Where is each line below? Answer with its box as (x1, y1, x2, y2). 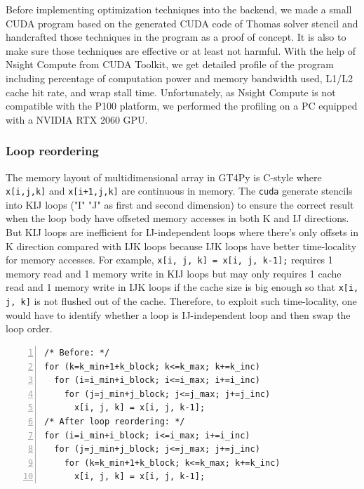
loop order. (6, 321, 53, 336)
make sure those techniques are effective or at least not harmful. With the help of (6, 43, 356, 58)
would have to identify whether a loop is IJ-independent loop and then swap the (6, 307, 351, 322)
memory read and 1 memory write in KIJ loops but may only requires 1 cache (6, 266, 342, 280)
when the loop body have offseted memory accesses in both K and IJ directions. (6, 211, 349, 226)
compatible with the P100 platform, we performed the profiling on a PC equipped (6, 98, 358, 113)
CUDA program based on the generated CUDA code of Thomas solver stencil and (6, 15, 358, 30)
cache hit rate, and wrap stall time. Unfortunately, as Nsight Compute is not (6, 84, 336, 99)
